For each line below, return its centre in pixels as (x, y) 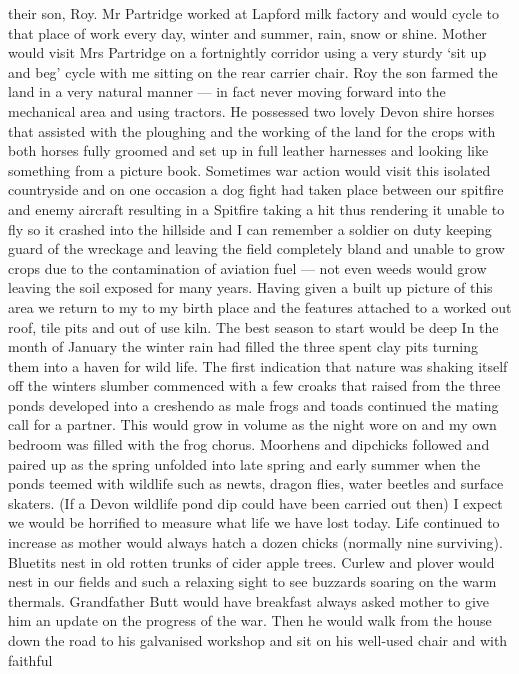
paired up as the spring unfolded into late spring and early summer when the (244, 463)
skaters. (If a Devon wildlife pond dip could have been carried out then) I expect (255, 502)
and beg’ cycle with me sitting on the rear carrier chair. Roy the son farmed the (253, 71)
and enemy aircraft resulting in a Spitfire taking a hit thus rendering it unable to (256, 208)
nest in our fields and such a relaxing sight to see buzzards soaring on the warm (252, 581)
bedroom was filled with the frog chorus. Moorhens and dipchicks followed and (249, 444)
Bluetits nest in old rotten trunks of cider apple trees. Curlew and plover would (251, 561)
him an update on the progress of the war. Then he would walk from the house (250, 620)
